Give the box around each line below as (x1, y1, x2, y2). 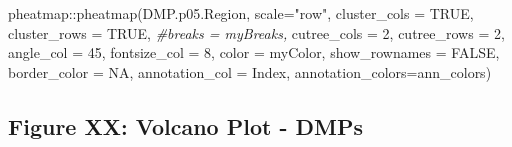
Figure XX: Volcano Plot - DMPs (8, 110, 364, 141)
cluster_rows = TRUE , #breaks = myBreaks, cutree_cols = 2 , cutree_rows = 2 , (8, 22, 505, 43)
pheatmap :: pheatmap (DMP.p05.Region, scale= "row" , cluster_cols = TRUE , (8, 3, 474, 23)
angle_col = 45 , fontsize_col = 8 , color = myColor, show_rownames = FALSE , (8, 42, 500, 63)
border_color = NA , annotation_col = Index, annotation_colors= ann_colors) (8, 61, 492, 82)
